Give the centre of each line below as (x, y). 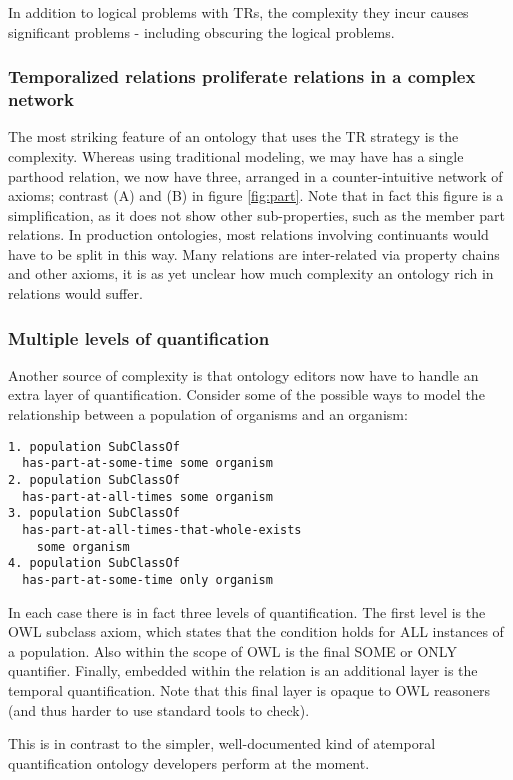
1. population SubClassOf (94, 446)
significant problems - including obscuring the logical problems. (201, 31)
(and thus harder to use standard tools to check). (159, 709)
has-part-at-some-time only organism (147, 579)
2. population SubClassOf (94, 479)
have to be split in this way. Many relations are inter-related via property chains (254, 253)
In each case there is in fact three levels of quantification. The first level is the (247, 611)
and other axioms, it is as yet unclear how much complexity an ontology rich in (251, 273)
